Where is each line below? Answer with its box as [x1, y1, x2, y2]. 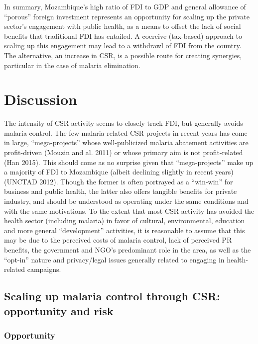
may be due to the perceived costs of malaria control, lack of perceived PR [4, 235, 232, 245]
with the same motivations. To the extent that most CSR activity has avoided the [4, 205, 255, 216]
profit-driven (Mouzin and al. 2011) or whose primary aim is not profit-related [4, 147, 243, 158]
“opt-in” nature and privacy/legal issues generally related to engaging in [4, 254, 225, 264]
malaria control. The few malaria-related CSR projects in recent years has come [4, 127, 248, 138]
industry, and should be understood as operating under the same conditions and [4, 196, 249, 206]
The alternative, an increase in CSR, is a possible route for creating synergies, [4, 50, 242, 60]
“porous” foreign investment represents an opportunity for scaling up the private [4, 11, 250, 21]
